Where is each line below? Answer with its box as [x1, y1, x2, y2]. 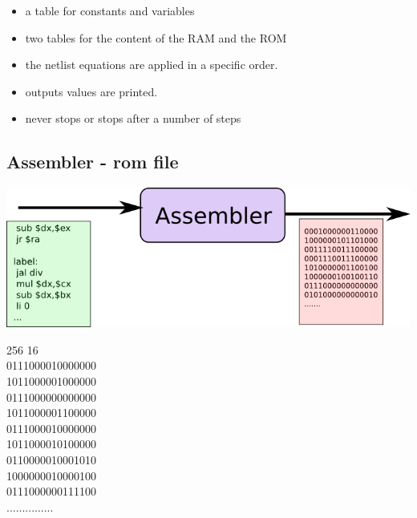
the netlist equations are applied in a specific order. [25, 56, 278, 73]
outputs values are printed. [25, 83, 158, 99]
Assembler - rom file [6, 149, 179, 174]
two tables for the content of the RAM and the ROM [25, 29, 287, 46]
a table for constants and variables [25, 2, 195, 18]
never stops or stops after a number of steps [25, 110, 241, 127]
